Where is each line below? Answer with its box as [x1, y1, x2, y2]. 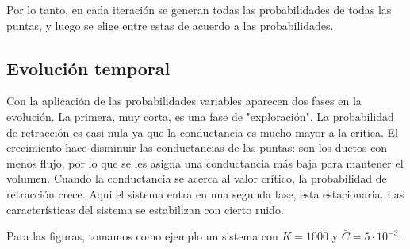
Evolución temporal [6, 55, 171, 80]
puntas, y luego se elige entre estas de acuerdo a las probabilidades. [6, 17, 334, 33]
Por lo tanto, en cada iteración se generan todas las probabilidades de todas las [6, 2, 392, 17]
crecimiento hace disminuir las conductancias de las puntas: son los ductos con [6, 139, 388, 156]
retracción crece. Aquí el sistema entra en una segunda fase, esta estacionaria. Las [6, 185, 404, 202]
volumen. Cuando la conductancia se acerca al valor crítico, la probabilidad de [6, 170, 387, 187]
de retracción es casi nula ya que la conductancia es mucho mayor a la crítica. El [6, 123, 399, 140]
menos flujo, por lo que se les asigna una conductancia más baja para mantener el [6, 154, 404, 171]
